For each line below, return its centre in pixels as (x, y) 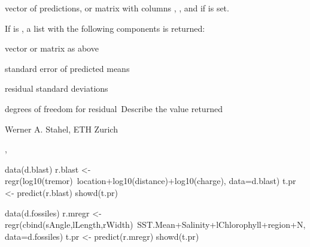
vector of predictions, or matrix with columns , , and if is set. (117, 8)
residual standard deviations (57, 88)
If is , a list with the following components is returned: (105, 28)
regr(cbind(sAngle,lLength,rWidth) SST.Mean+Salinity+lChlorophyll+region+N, (155, 225)
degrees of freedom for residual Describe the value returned (114, 108)
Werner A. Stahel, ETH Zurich (61, 129)
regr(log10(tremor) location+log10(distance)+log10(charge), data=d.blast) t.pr (151, 181)
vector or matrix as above (52, 48)
